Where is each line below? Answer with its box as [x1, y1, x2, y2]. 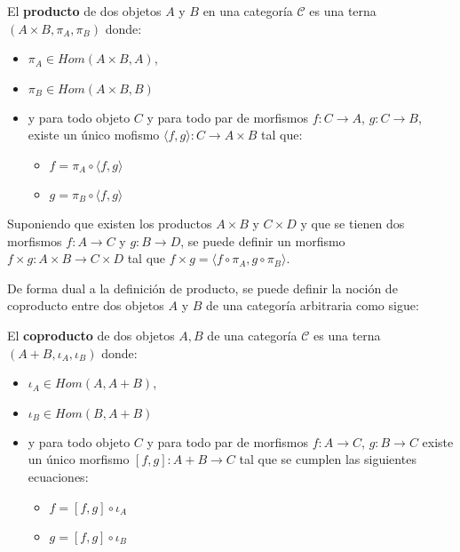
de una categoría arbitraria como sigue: [205, 296, 419, 315]
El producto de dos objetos [7, 2, 162, 20]
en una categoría [202, 2, 293, 20]
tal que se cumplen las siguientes [239, 450, 416, 468]
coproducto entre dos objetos [7, 296, 164, 315]
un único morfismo [28, 450, 130, 468]
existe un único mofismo [28, 125, 160, 144]
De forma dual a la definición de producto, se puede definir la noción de [7, 278, 398, 297]
